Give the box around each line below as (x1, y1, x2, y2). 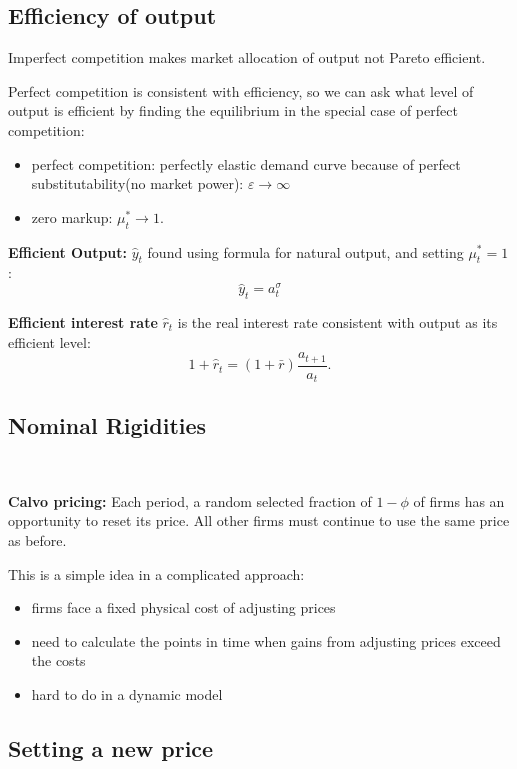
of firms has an (413, 490, 505, 511)
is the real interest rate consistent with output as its (177, 311, 498, 332)
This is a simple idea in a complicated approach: (8, 563, 305, 584)
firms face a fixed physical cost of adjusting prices (31, 597, 336, 618)
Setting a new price (8, 733, 214, 764)
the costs (31, 650, 86, 671)
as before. (8, 530, 67, 551)
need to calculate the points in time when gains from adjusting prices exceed (31, 630, 501, 651)
